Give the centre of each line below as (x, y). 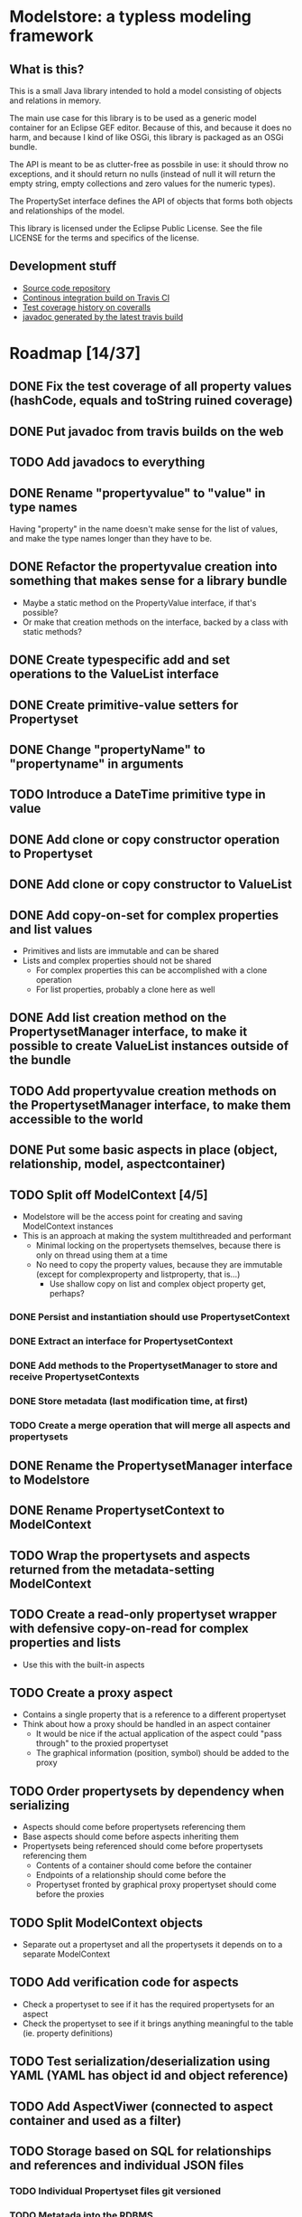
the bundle (41, 1060)
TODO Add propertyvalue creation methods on (143, 1091)
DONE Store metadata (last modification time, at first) (129, 1401)
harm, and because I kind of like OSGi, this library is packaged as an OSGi (146, 137)
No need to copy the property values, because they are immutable (159, 1264)
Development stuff (63, 266)
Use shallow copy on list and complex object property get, (157, 1283)
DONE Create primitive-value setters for (124, 705)
